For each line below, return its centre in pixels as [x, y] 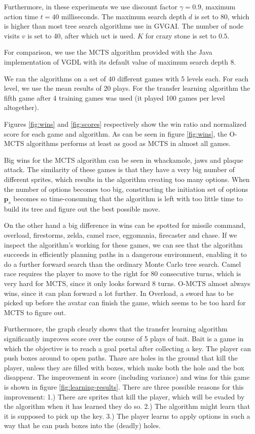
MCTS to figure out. [35, 312]
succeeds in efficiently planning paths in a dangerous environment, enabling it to [126, 254]
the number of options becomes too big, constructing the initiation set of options [126, 189]
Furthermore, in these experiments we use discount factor [91, 6]
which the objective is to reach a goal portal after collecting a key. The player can [127, 348]
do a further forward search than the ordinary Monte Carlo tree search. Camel [123, 264]
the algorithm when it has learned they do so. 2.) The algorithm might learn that [127, 406]
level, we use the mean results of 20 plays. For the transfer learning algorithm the [127, 88]
